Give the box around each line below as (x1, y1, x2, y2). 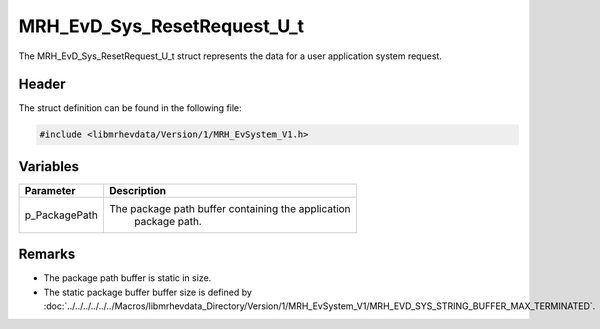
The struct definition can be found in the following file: (18, 102, 242, 114)
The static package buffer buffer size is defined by (43, 286, 252, 298)
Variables (18, 158, 80, 175)
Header (18, 76, 66, 93)
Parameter (24, 183, 76, 197)
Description (108, 183, 167, 197)
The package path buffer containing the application (108, 201, 351, 215)
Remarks (18, 246, 76, 263)
